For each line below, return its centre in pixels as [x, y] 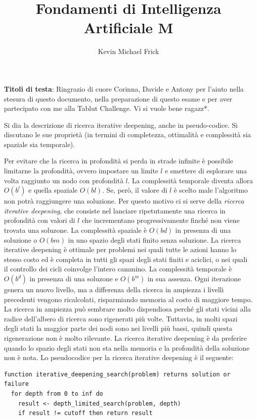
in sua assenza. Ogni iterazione [194, 278]
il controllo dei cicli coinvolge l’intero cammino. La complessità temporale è [118, 269]
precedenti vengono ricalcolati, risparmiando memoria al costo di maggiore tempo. [128, 299]
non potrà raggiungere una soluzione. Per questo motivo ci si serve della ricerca [124, 201]
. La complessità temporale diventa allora [190, 180]
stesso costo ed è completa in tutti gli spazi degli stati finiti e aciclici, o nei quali [126, 259]
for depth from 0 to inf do [57, 393]
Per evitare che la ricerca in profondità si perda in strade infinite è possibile [119, 161]
